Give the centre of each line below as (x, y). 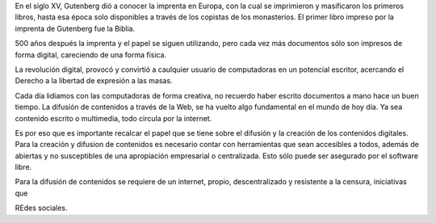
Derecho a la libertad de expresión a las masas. (94, 81)
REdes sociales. (41, 208)
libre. (23, 167)
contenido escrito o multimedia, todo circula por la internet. (113, 118)
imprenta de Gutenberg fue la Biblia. (75, 28)
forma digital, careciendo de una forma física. (91, 55)
